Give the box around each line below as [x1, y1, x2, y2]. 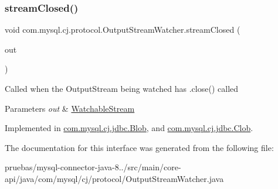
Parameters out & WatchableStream [5, 102, 135, 114]
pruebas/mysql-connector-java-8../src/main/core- [5, 161, 181, 173]
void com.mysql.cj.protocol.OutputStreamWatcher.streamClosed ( [5, 23, 240, 36]
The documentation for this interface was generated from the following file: [5, 141, 274, 153]
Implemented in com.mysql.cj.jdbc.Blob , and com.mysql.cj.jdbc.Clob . [5, 122, 253, 134]
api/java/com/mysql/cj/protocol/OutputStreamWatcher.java [5, 172, 224, 184]
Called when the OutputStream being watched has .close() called [5, 83, 239, 94]
